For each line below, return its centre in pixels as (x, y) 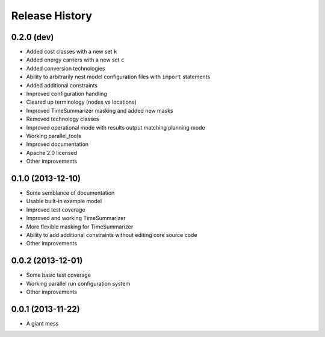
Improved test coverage (56, 209)
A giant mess (42, 323)
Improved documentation (57, 144)
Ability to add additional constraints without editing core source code (112, 235)
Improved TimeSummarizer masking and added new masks (100, 110)
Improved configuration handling (67, 94)
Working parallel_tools (54, 136)
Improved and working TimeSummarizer (76, 218)
